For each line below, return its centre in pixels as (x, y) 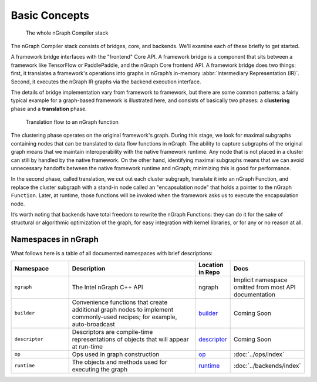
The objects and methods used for (119, 362)
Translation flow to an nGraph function (72, 122)
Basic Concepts (50, 15)
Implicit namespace (261, 280)
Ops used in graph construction (116, 354)
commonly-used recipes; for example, (124, 317)
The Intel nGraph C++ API (107, 287)
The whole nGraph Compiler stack (67, 33)
